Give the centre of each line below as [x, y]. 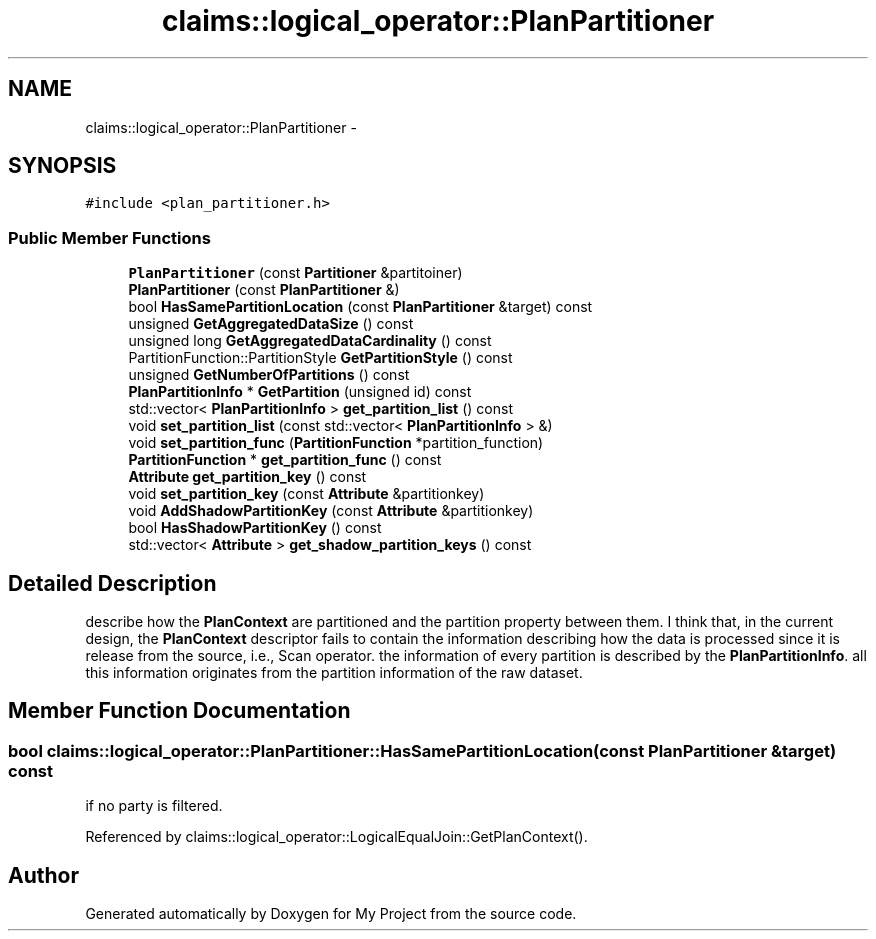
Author [43, 875]
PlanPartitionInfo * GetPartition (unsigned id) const [300, 392]
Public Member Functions [109, 237]
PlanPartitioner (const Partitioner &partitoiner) [295, 273]
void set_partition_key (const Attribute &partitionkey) [306, 494]
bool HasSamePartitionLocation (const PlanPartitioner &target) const [360, 307]
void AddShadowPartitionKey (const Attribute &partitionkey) [331, 511]
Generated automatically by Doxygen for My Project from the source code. [331, 914]
